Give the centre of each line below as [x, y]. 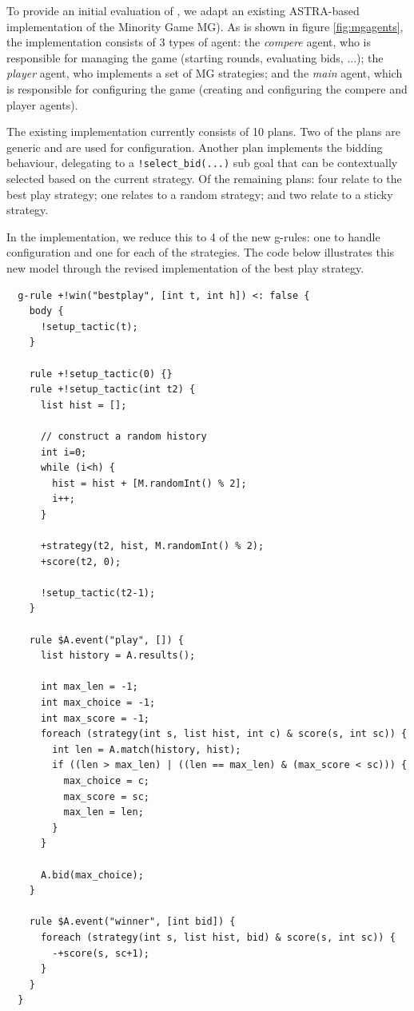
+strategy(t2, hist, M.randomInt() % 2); [152, 546]
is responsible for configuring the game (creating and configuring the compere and [207, 88]
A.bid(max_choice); [92, 875]
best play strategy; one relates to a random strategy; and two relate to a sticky [200, 194]
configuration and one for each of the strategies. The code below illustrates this [201, 252]
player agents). [42, 104]
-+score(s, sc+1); [101, 953]
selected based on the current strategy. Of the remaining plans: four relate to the [204, 178]
